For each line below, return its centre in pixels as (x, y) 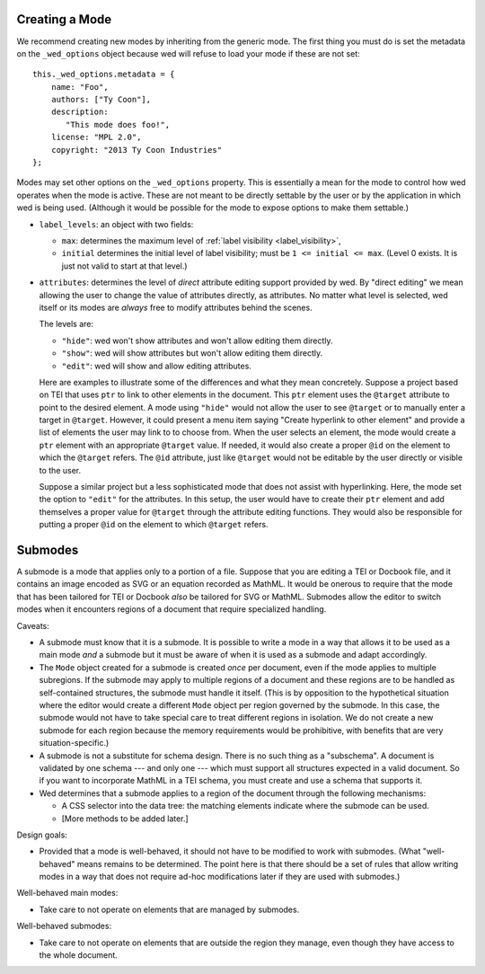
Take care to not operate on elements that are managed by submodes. (169, 909)
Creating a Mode (64, 19)
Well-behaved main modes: (67, 893)
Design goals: (42, 835)
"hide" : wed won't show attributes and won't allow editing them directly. (197, 341)
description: (79, 112)
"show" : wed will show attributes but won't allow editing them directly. (192, 353)
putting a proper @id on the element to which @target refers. (154, 525)
